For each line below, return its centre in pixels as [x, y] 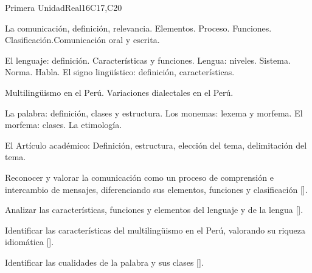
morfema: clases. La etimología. [64, 125]
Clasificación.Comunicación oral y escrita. [82, 40]
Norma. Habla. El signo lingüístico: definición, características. [120, 72]
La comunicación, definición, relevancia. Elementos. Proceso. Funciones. [138, 28]
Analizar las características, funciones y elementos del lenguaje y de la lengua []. [154, 210]
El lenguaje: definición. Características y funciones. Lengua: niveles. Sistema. [148, 60]
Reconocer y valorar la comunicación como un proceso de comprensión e [139, 177]
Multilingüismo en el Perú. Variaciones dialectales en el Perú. [119, 92]
